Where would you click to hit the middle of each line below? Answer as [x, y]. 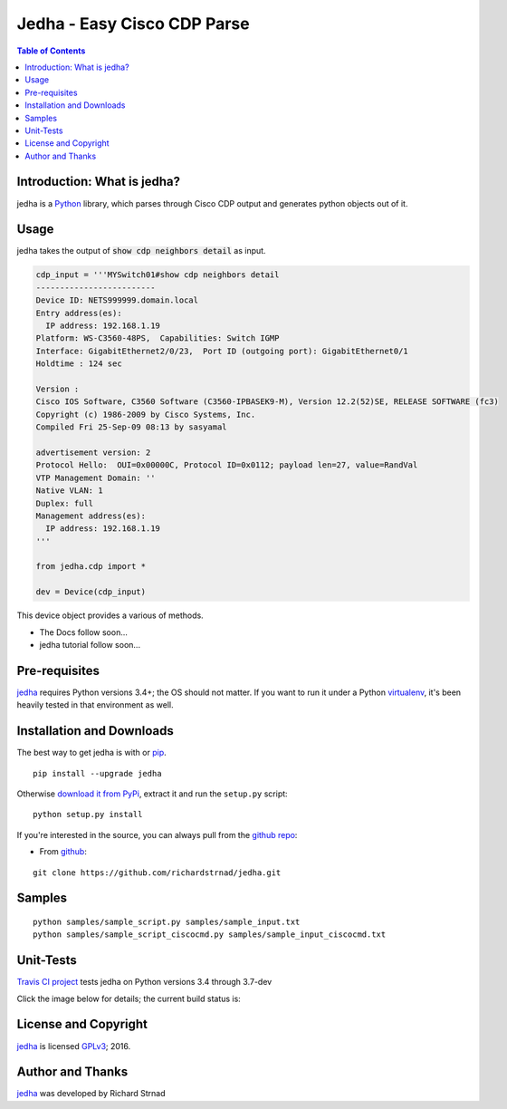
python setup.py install [88, 815]
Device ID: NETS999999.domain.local [117, 300]
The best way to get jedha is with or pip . [91, 753]
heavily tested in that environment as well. [95, 705]
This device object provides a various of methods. [110, 615]
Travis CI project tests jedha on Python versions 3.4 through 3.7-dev [144, 982]
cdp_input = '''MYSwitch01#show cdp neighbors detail [158, 275]
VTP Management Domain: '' [96, 477]
